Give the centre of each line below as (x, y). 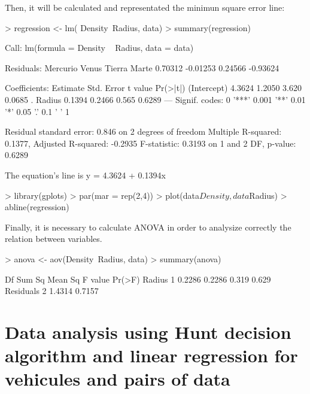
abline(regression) (37, 207)
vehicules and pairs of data (118, 379)
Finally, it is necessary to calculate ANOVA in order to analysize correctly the (148, 227)
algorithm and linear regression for (151, 355)
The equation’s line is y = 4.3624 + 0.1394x (85, 175)
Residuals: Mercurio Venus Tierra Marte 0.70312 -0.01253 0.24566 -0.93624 (142, 67)
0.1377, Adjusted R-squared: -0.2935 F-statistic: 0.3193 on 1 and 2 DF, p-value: (151, 143)
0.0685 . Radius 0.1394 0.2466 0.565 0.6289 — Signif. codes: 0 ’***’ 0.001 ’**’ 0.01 (155, 99)
